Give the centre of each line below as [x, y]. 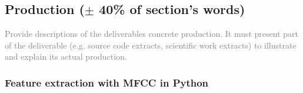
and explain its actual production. [66, 56]
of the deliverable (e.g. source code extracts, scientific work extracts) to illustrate [151, 45]
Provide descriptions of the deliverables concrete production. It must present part [152, 34]
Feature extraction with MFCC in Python [107, 82]
